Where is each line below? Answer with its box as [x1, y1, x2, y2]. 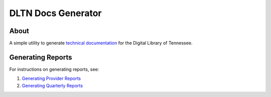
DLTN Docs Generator [9, 8, 102, 19]
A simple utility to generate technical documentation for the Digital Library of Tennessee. [9, 40, 193, 46]
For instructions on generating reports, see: [9, 66, 99, 72]
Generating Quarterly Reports [22, 82, 83, 88]
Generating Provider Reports [22, 75, 81, 81]
